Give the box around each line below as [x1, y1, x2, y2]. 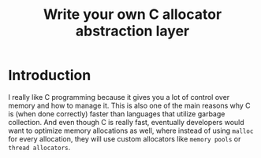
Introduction [8, 67, 91, 84]
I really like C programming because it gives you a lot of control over [8, 92, 230, 101]
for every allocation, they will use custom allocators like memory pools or [8, 134, 241, 143]
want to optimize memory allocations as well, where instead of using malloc [8, 126, 254, 135]
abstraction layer [75, 22, 190, 40]
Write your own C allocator [43, 6, 222, 24]
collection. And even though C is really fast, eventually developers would [8, 117, 244, 127]
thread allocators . [8, 142, 71, 152]
